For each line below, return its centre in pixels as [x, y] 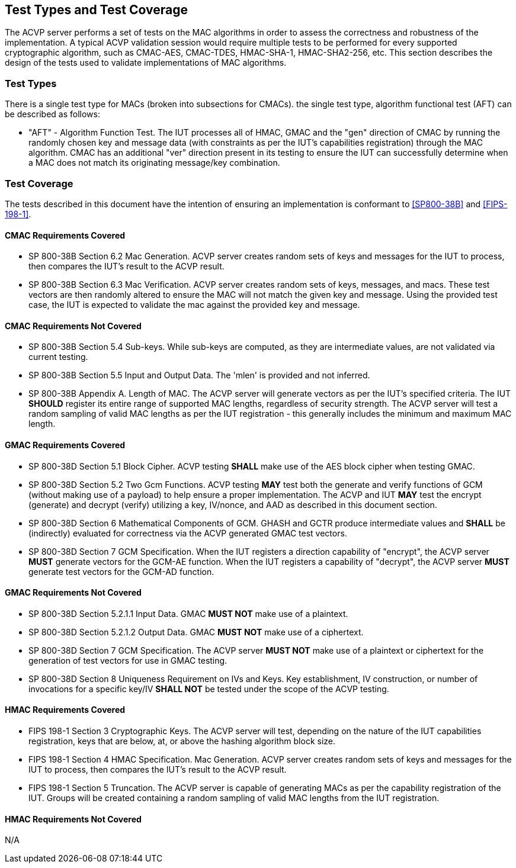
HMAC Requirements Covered [65, 710]
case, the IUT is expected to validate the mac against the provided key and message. [194, 305]
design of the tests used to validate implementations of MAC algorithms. [146, 63]
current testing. [58, 357]
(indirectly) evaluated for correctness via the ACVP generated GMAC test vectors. [188, 533]
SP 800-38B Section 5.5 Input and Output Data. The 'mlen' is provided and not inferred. [199, 375]
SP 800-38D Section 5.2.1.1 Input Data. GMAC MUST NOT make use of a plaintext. [188, 613]
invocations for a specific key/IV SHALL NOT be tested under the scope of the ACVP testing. [209, 689]
